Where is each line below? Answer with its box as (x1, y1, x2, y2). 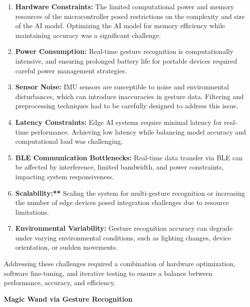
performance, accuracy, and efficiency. (4, 277, 116, 288)
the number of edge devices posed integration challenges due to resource (15, 197, 229, 207)
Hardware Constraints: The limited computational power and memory (15, 1, 234, 11)
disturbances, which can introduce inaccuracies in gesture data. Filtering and (15, 91, 244, 101)
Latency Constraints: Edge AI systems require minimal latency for (15, 117, 222, 127)
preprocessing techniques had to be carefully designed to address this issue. (15, 101, 238, 111)
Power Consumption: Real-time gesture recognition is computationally (15, 46, 234, 56)
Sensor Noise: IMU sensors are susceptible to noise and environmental (15, 82, 229, 92)
